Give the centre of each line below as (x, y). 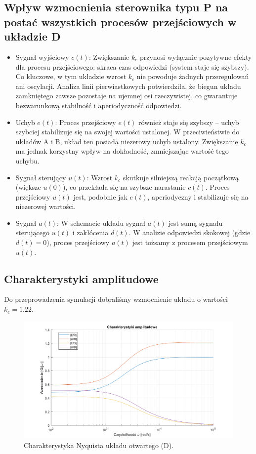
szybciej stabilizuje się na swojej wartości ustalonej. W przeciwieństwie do (128, 132)
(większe (28, 187)
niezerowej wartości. (46, 206)
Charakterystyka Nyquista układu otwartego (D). (99, 445)
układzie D (32, 36)
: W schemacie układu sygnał (101, 223)
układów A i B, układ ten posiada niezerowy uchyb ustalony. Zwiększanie (127, 141)
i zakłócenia (90, 232)
